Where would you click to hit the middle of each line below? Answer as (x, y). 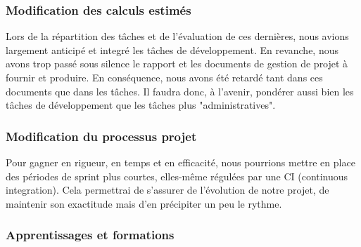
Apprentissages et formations (90, 235)
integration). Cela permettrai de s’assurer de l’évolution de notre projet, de (167, 190)
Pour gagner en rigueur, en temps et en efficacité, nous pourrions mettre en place (180, 162)
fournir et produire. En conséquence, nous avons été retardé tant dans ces (164, 77)
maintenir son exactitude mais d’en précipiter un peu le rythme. (144, 203)
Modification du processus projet (101, 136)
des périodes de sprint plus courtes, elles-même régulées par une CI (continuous (177, 176)
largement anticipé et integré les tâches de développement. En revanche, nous (172, 49)
